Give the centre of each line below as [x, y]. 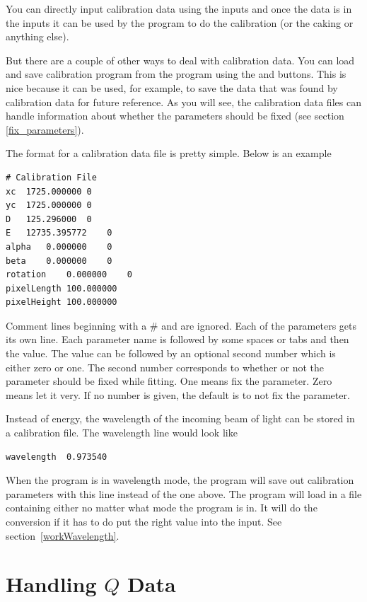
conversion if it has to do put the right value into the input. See [144, 521]
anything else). [37, 36]
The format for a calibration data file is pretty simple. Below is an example [169, 153]
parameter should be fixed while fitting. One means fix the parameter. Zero [169, 381]
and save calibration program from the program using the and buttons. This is [176, 74]
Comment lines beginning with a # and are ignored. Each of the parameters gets [181, 325]
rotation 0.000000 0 [69, 275]
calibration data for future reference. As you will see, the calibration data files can [183, 102]
